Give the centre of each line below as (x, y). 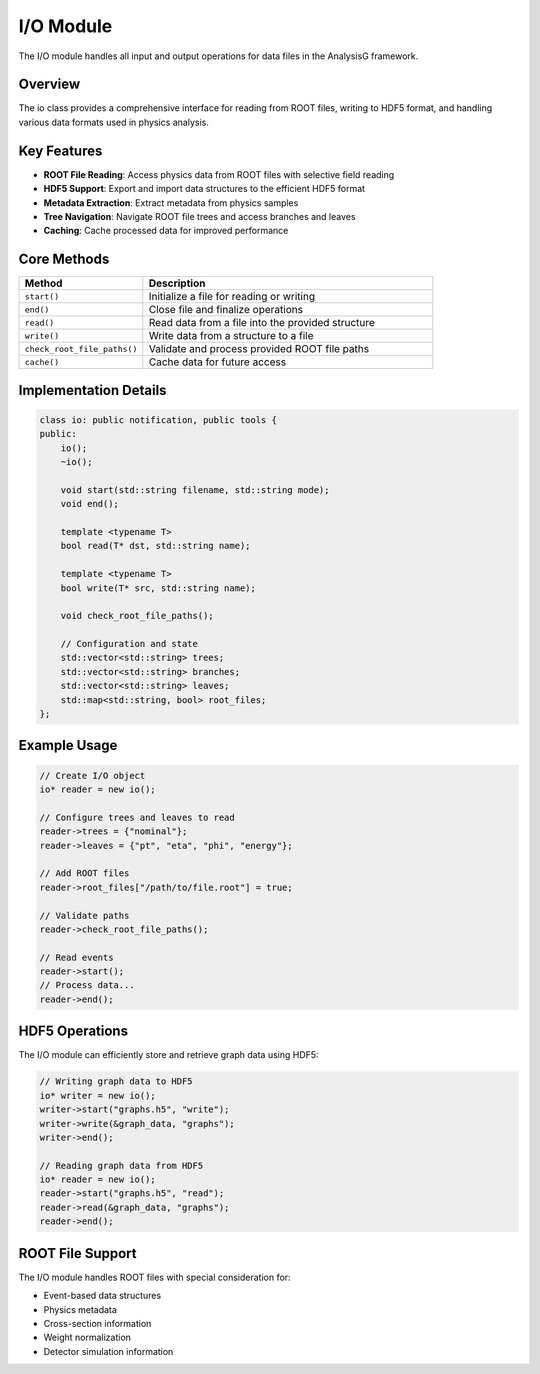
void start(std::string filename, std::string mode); (195, 489)
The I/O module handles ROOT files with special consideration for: (154, 1277)
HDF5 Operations (73, 1031)
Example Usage (68, 745)
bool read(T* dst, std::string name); (155, 546)
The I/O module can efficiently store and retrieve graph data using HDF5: (168, 1055)
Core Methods (64, 259)
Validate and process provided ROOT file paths (259, 349)
